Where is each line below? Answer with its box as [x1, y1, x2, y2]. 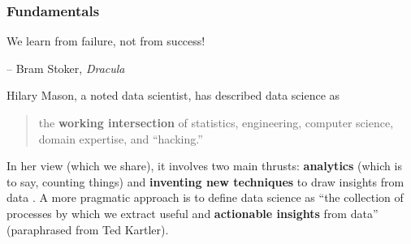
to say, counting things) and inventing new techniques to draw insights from [6, 173, 405, 190]
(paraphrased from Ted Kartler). [6, 220, 169, 238]
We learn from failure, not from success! [6, 32, 205, 49]
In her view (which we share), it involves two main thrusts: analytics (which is [6, 157, 402, 174]
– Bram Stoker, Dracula [6, 59, 125, 76]
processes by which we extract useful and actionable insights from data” [6, 204, 379, 221]
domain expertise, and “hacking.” [38, 130, 203, 147]
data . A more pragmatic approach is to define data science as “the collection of [6, 189, 404, 206]
